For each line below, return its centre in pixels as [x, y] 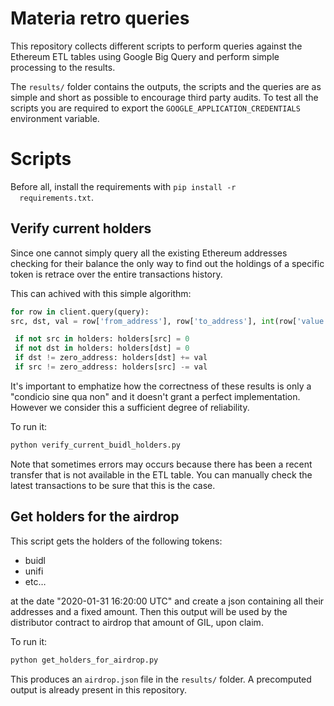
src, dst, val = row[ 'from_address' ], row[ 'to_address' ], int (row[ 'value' [169, 321]
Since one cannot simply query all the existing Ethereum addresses [149, 253]
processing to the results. [63, 67]
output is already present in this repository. [99, 689]
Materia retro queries [100, 18]
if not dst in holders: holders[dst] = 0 [102, 348]
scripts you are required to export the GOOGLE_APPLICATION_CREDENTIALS [155, 108]
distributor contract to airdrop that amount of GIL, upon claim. [137, 622]
